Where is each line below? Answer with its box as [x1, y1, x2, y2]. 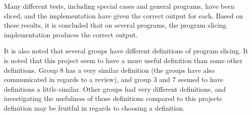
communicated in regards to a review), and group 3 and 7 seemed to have [4, 74, 223, 84]
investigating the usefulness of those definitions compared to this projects [4, 93, 222, 103]
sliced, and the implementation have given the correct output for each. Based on [4, 10, 243, 20]
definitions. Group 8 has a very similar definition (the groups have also [4, 65, 215, 75]
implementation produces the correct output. [4, 29, 138, 39]
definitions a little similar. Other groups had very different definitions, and [4, 83, 226, 94]
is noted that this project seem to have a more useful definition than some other [4, 55, 243, 65]
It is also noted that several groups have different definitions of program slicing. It [4, 46, 249, 56]
